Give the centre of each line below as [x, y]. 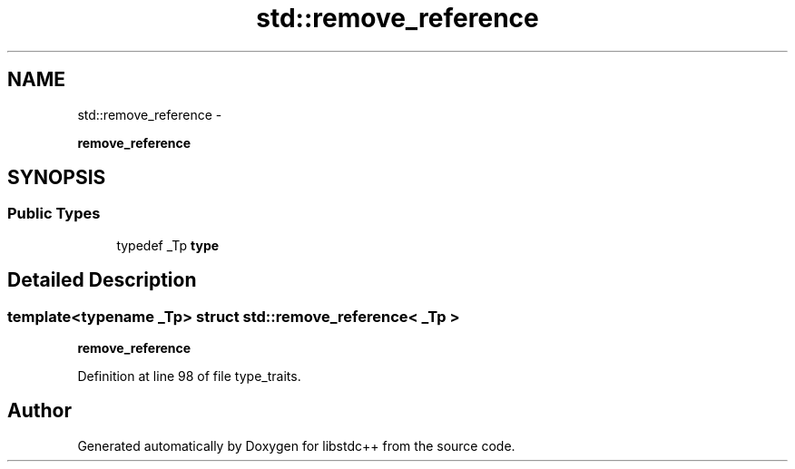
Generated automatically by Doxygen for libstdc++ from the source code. [296, 445]
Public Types [54, 214]
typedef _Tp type [168, 245]
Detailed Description [102, 280]
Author [39, 411]
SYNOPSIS [57, 178]
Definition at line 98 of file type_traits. [189, 376]
